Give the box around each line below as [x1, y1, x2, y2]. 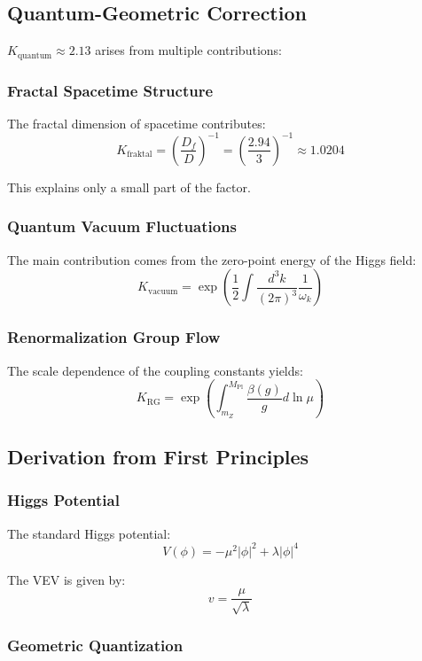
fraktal [127, 150, 152, 159]
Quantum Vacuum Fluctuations [7, 215, 237, 237]
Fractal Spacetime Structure [7, 79, 214, 101]
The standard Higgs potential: [7, 524, 171, 542]
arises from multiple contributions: [95, 41, 282, 59]
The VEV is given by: [7, 570, 126, 588]
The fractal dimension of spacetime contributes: [7, 113, 266, 132]
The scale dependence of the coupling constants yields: [7, 361, 303, 379]
